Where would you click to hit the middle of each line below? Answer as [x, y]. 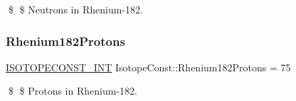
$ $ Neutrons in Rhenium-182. [75, 9]
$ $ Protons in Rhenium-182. [73, 91]
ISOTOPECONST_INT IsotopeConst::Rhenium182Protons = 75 [148, 67]
